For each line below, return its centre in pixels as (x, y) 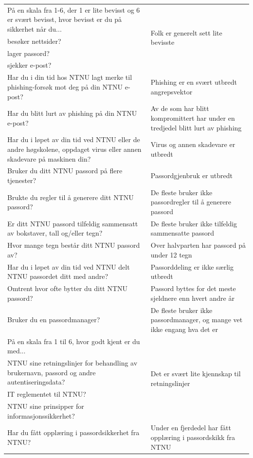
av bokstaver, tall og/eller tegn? (55, 233)
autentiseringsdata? (36, 382)
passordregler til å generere (191, 202)
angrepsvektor (172, 91)
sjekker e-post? (29, 65)
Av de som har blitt (180, 108)
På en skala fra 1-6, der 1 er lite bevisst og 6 (74, 9)
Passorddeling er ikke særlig (192, 266)
